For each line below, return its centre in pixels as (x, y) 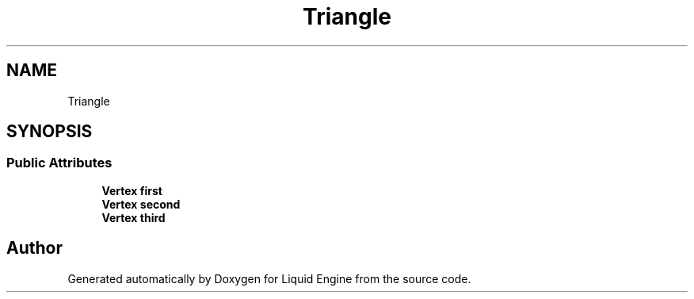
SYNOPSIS (50, 132)
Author (34, 248)
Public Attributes (59, 163)
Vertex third (133, 217)
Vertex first (132, 190)
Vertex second (141, 204)
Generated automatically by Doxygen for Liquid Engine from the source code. (269, 278)
